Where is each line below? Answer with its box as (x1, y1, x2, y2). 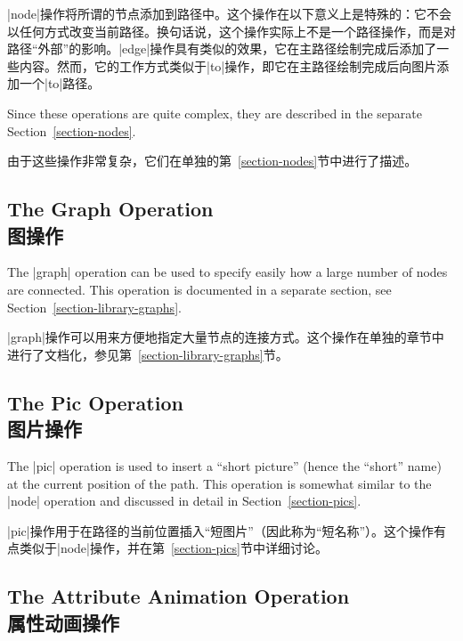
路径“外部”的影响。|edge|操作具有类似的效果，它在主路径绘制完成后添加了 (7, 39, 437, 58)
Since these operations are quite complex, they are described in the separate (7, 103, 422, 122)
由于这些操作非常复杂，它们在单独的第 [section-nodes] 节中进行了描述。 (7, 151, 418, 170)
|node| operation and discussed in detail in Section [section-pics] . (7, 491, 361, 510)
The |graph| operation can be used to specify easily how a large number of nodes (7, 263, 448, 281)
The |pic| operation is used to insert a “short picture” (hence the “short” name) (7, 456, 442, 475)
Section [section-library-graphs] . (7, 297, 182, 316)
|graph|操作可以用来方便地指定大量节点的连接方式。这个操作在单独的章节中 (7, 328, 444, 346)
